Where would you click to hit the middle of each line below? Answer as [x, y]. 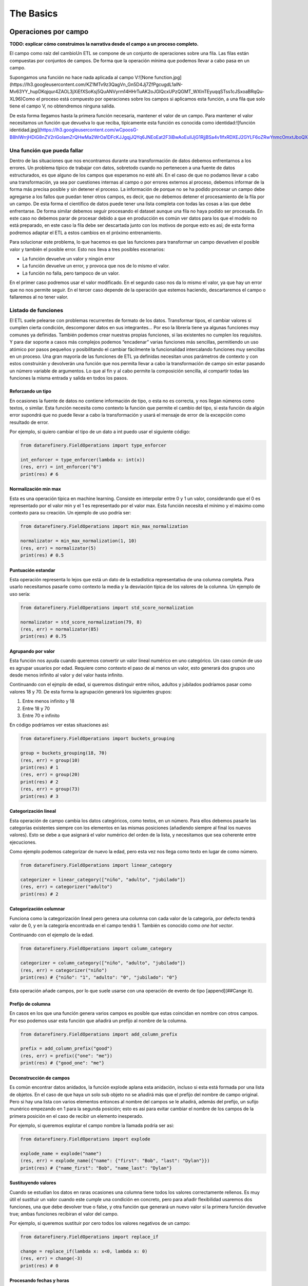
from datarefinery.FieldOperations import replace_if [89, 1237]
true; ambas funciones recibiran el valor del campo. [64, 1213]
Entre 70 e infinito [41, 716]
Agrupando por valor [32, 651]
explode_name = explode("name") [61, 1153]
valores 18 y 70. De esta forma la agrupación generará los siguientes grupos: [91, 691]
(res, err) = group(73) [50, 789]
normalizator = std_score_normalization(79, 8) [81, 622]
